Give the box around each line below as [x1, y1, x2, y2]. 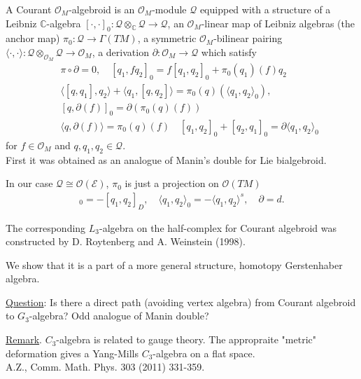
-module [152, 2, 187, 16]
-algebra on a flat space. [153, 345, 255, 360]
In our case [6, 176, 53, 191]
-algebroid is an [69, 2, 135, 16]
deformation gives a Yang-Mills [6, 345, 139, 360]
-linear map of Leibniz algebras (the [201, 15, 355, 30]
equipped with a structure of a [199, 2, 331, 16]
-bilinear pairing [213, 31, 283, 46]
